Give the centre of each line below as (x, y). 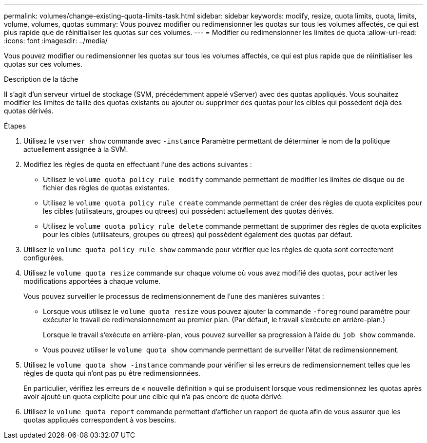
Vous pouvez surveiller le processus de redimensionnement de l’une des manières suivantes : (174, 296)
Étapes (15, 126)
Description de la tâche (41, 79)
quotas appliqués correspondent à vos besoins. (100, 420)
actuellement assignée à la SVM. (76, 149)
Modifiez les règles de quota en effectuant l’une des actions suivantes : (138, 164)
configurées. (44, 258)
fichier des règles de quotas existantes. (106, 188)
